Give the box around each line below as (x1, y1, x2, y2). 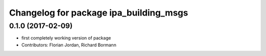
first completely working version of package (21, 35, 111, 41)
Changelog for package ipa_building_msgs (9, 7, 188, 18)
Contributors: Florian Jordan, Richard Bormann (21, 42, 117, 48)
